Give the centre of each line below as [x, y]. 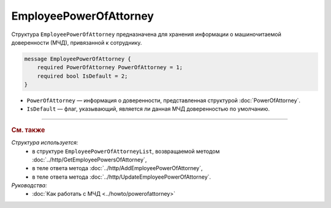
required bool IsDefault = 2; [82, 76]
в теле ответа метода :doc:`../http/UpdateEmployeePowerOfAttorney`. [122, 177]
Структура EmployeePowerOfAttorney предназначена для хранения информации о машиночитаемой [146, 34]
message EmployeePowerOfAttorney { [78, 59]
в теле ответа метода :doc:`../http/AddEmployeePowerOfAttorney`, [117, 168]
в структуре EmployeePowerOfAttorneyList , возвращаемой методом [126, 151]
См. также [28, 130]
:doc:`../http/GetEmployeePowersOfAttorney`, [89, 160]
